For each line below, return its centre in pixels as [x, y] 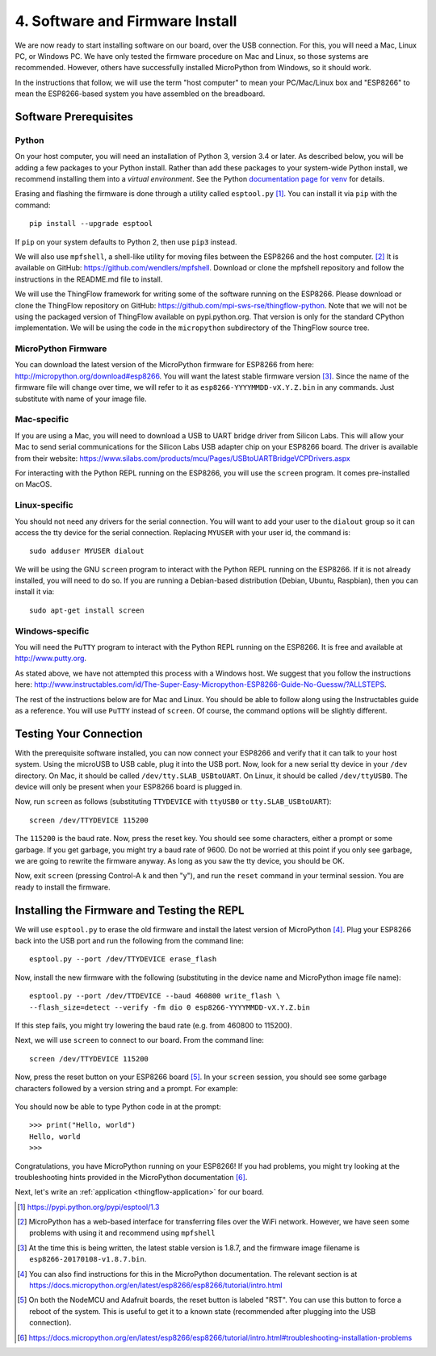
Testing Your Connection [79, 733]
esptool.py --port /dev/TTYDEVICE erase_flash [123, 959]
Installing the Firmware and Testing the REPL [130, 910]
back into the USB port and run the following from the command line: [129, 941]
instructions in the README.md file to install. [89, 279]
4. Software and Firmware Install [126, 21]
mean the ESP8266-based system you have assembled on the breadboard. [140, 94]
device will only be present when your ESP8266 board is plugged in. [128, 787]
